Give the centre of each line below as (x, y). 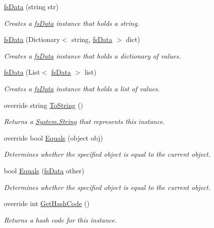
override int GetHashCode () (47, 203)
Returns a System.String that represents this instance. (85, 121)
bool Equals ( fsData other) (44, 170)
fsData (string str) (31, 6)
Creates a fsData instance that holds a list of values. (82, 88)
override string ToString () (44, 105)
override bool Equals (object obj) (53, 137)
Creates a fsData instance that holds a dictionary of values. (93, 55)
